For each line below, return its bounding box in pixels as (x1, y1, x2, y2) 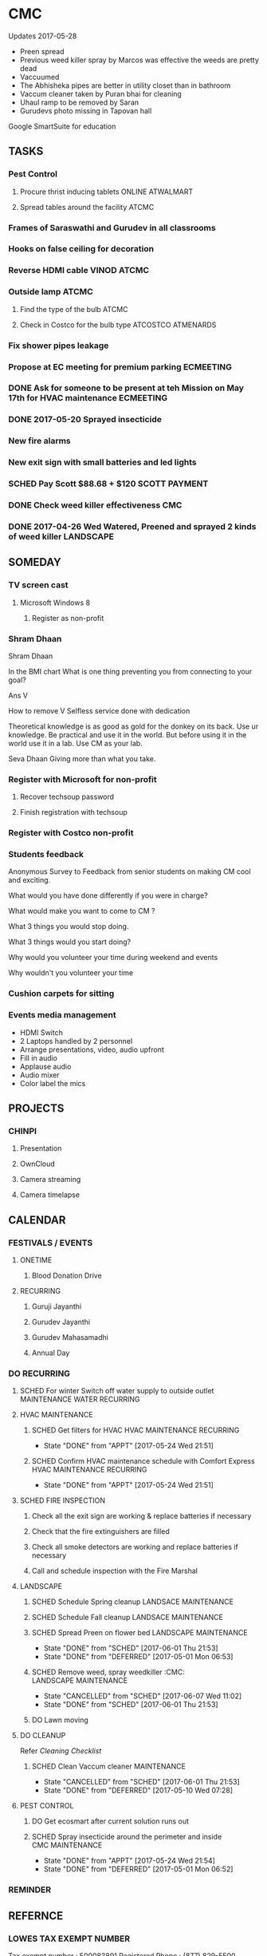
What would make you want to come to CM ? (8, 907, 155, 916)
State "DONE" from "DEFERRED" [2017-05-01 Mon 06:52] (43, 1864, 234, 1874)
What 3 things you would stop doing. (8, 922, 129, 931)
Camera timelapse (19, 1190, 80, 1199)
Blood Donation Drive (31, 1270, 102, 1281)
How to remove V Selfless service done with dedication (8, 705, 190, 715)
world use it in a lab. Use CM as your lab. (8, 738, 143, 748)
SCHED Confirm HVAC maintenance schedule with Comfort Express (31, 1456, 255, 1466)
